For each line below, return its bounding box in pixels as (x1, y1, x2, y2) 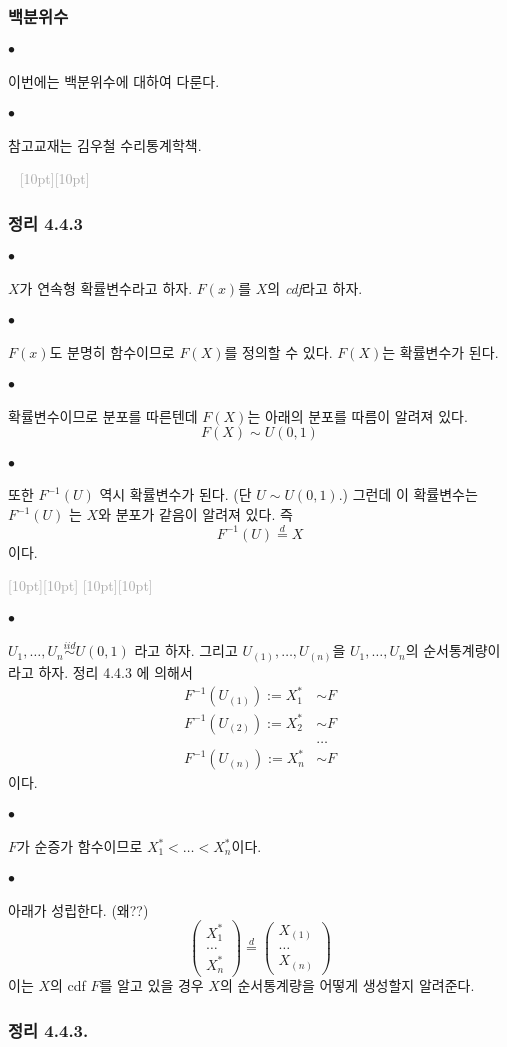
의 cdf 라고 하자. (267, 278, 363, 299)
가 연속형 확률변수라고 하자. (19, 278, 193, 299)
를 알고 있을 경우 (99, 975, 204, 996)
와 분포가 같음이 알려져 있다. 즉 (98, 504, 293, 525)
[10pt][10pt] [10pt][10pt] (8, 575, 153, 596)
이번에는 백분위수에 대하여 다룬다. (8, 71, 220, 92)
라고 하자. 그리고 (134, 640, 238, 661)
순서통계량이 (423, 640, 501, 661)
